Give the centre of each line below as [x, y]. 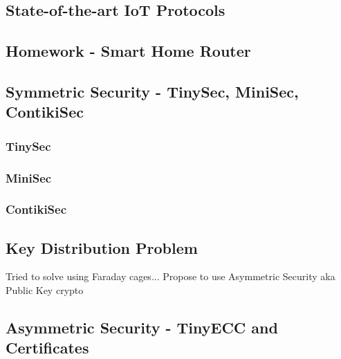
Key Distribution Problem [102, 247]
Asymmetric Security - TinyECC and [142, 328]
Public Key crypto [45, 290]
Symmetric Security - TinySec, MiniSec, [152, 91]
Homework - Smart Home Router [128, 51]
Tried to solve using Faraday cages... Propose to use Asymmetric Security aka [170, 276]
